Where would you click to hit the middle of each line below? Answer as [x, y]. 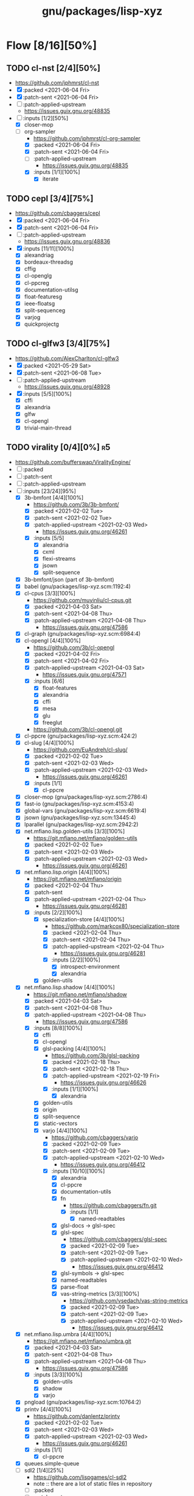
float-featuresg [43, 297]
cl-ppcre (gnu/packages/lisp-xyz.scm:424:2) [81, 736]
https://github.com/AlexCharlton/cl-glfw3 [67, 358]
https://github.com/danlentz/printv [77, 1416]
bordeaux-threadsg [48, 262]
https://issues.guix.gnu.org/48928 [67, 386]
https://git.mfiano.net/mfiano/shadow [80, 994]
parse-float [75, 1287]
